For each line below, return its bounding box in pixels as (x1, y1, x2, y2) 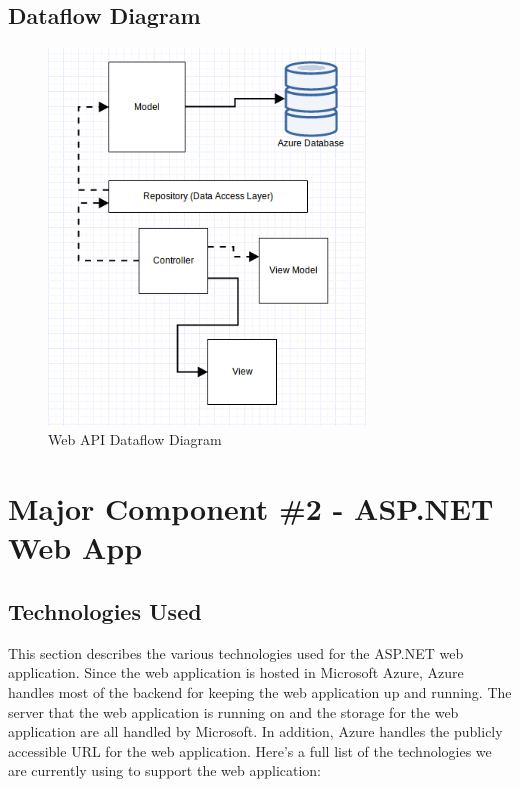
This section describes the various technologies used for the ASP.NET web (8, 642, 464, 663)
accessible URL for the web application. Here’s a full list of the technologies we (8, 740, 492, 761)
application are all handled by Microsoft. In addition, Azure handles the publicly (8, 721, 503, 742)
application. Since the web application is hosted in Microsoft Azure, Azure (8, 662, 464, 683)
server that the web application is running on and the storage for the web (8, 701, 459, 722)
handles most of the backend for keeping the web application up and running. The (8, 682, 512, 703)
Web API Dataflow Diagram (48, 429, 222, 450)
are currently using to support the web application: (8, 760, 322, 781)
